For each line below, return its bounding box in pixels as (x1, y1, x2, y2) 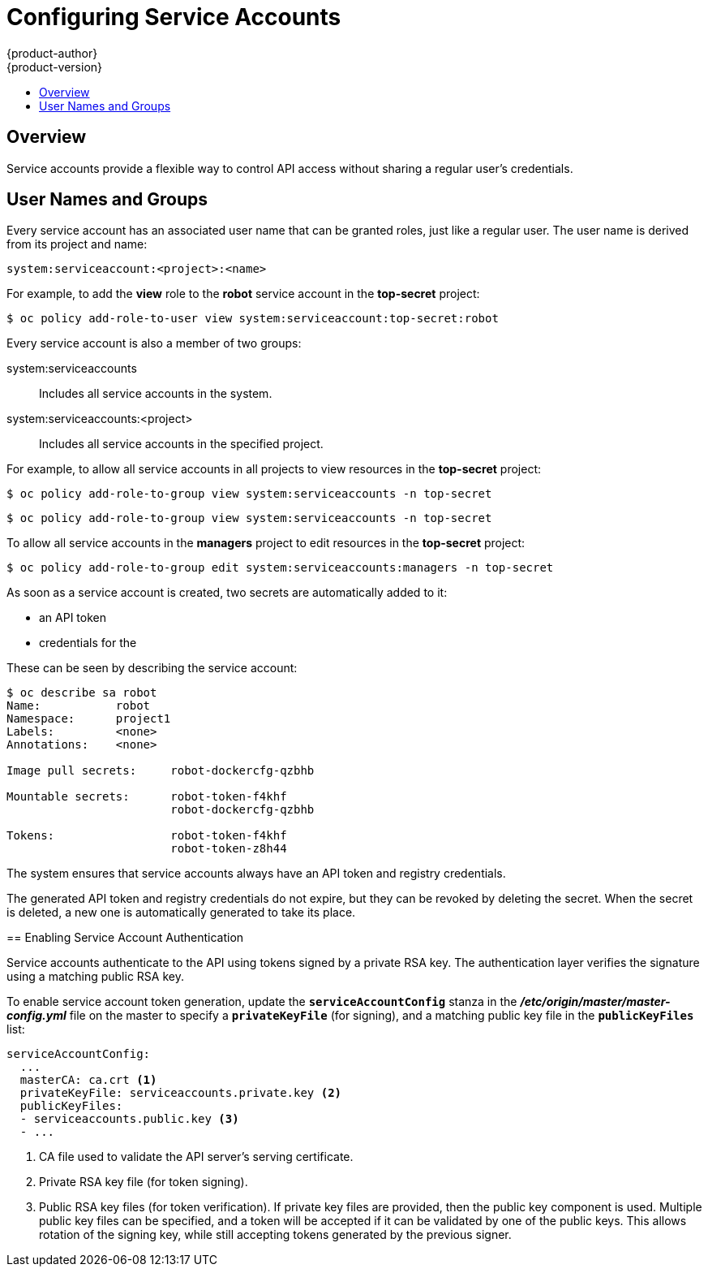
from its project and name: (6, 237, 148, 252)
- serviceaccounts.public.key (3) (19, 1112, 239, 1126)
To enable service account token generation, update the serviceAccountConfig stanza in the (6, 995, 517, 1009)
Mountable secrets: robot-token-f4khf (6, 790, 287, 804)
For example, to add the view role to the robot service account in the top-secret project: (6, 287, 480, 301)
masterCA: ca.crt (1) (19, 1073, 157, 1087)
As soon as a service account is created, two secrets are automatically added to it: (6, 585, 448, 600)
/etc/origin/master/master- (520, 995, 671, 1009)
